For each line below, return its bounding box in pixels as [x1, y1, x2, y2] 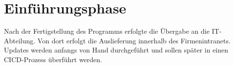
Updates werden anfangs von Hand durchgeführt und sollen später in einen [4, 45, 229, 55]
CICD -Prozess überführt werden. [4, 54, 102, 64]
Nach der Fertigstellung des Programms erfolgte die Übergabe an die [4, 26, 210, 36]
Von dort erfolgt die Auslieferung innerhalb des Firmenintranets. [37, 35, 231, 45]
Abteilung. [4, 35, 36, 45]
